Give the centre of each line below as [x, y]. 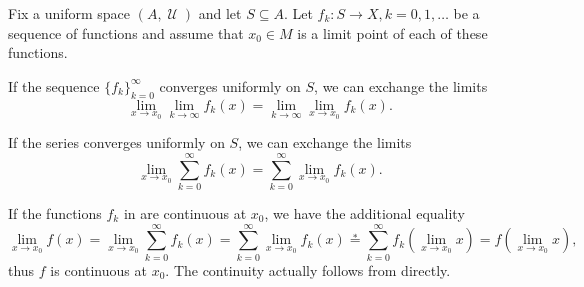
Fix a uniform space [69, 13]
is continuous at [98, 269]
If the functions [55, 212]
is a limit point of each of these [392, 32]
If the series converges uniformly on [116, 142]
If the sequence [54, 85]
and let [220, 13]
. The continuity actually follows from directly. [308, 269]
